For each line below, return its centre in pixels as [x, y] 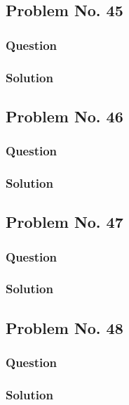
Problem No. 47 [64, 222]
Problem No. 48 [64, 327]
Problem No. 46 [64, 116]
